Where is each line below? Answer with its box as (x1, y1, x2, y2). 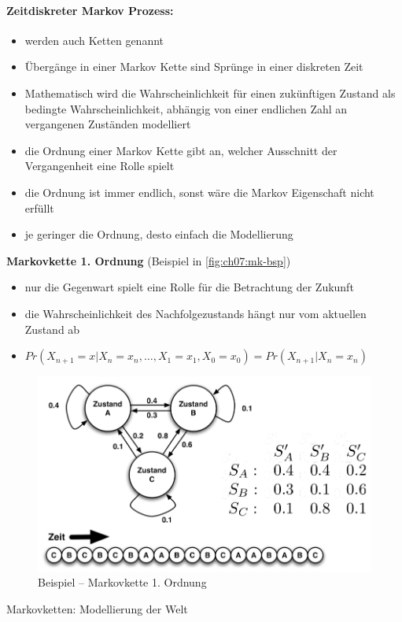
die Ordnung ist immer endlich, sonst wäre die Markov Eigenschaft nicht (24, 183, 374, 200)
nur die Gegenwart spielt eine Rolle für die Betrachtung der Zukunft (24, 279, 354, 295)
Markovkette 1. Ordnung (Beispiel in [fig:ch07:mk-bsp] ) (6, 252, 291, 268)
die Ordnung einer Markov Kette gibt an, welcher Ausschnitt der (24, 142, 337, 158)
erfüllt (24, 199, 54, 216)
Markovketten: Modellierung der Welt (6, 600, 188, 616)
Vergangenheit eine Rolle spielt (24, 157, 175, 174)
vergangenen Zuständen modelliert (24, 116, 191, 132)
